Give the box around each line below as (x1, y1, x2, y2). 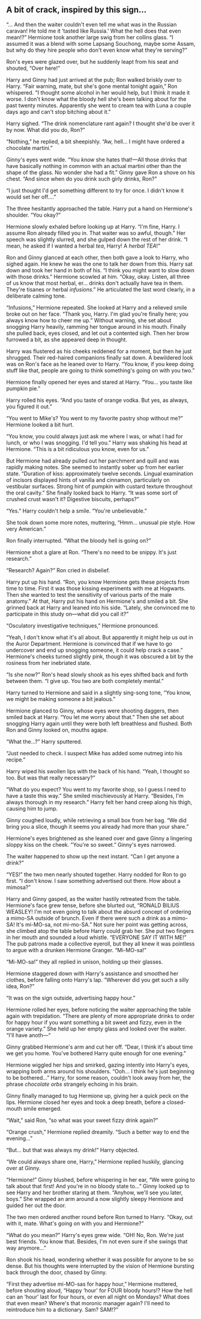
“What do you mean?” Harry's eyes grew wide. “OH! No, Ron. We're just (6, 1231, 184, 1238)
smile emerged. (23, 1105, 62, 1112)
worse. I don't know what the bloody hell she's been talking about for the (6, 95, 187, 102)
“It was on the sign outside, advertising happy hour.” (6, 994, 136, 1002)
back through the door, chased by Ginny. (6, 1268, 107, 1276)
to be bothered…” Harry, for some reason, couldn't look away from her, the (6, 1074, 191, 1081)
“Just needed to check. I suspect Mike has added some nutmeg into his (6, 749, 183, 756)
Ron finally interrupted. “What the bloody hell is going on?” (6, 537, 151, 544)
